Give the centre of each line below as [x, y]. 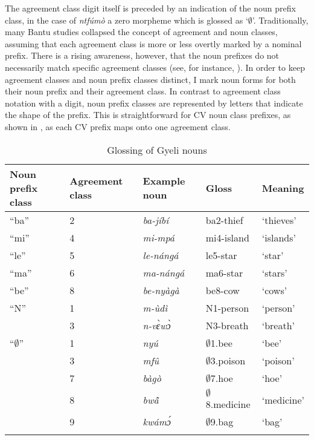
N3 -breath [227, 325]
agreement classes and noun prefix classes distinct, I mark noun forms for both [150, 79]
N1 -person [227, 307]
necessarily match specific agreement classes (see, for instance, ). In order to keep [155, 67]
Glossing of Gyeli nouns [157, 149]
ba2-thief [224, 220]
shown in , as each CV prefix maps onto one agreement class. [118, 126]
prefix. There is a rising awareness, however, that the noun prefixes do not [142, 55]
